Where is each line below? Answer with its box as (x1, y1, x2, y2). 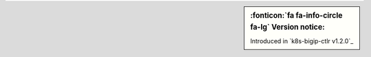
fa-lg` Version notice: (250, 22, 326, 32)
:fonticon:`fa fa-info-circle (250, 11, 343, 20)
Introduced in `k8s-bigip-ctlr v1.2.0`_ (250, 37, 354, 45)
